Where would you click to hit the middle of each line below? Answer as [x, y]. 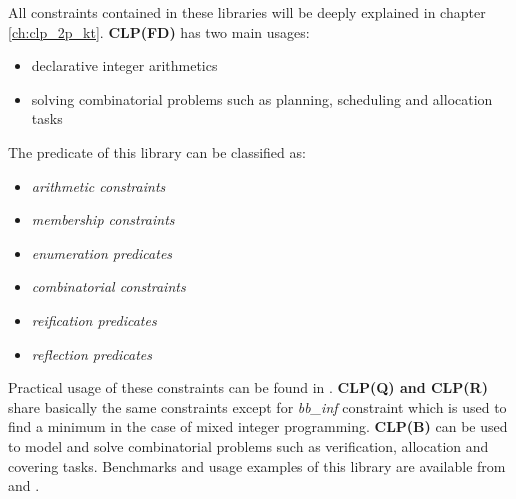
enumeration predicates [102, 252]
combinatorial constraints [108, 286]
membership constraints [103, 219]
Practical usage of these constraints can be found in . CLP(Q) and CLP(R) [248, 387]
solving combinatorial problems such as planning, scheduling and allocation [262, 98]
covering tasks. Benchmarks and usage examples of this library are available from [257, 465]
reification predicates [94, 319]
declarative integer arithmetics [124, 65]
